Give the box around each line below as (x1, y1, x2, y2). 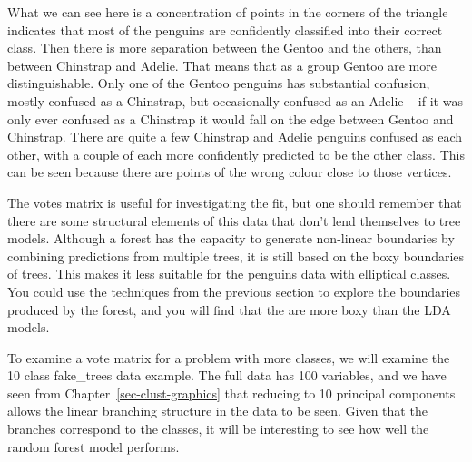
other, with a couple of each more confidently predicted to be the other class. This (7, 144, 465, 163)
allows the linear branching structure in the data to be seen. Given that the (7, 401, 428, 420)
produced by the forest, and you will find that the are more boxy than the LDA (7, 300, 451, 319)
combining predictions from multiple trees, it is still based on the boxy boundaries (7, 246, 465, 265)
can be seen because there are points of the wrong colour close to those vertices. (7, 162, 452, 182)
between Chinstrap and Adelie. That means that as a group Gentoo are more (7, 55, 437, 74)
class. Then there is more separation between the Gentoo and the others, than (7, 38, 442, 57)
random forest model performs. (7, 437, 180, 456)
